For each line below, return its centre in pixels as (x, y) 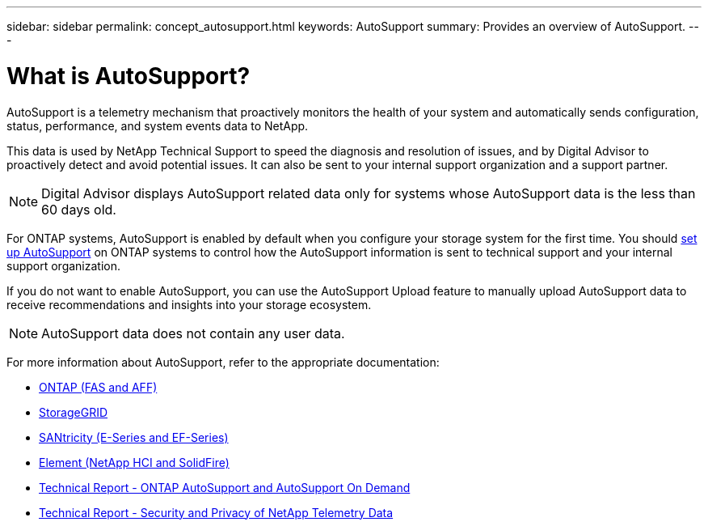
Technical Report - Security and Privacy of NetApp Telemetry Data (216, 512)
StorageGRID (74, 412)
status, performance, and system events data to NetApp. (158, 125)
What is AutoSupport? (129, 76)
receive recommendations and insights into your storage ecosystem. (189, 304)
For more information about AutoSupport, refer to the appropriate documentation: (223, 362)
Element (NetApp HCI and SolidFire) (134, 462)
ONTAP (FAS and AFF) (98, 387)
